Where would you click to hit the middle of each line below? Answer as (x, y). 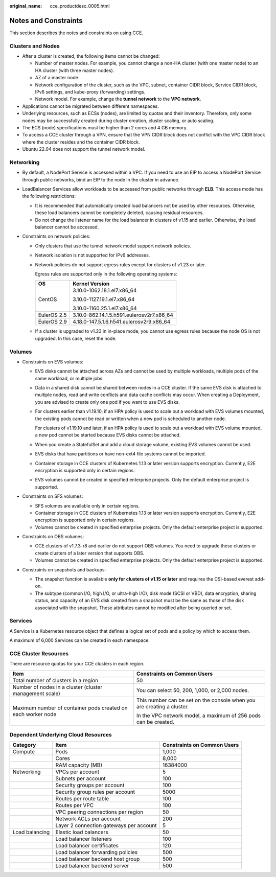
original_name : (26, 6)
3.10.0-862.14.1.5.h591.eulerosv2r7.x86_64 (123, 315)
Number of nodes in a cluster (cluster (57, 687)
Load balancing (31, 832)
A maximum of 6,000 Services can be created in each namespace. (80, 640)
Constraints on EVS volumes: (53, 362)
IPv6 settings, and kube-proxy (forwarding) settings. (90, 92)
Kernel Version (91, 284)
